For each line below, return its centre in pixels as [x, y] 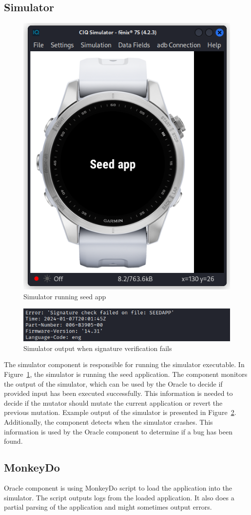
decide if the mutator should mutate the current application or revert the [113, 402]
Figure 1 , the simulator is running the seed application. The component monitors [126, 374]
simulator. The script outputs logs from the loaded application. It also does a [119, 497]
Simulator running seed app [65, 297]
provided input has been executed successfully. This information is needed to [118, 393]
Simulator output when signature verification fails [98, 348]
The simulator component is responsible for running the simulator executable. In [124, 364]
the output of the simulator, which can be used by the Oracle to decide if [113, 383]
